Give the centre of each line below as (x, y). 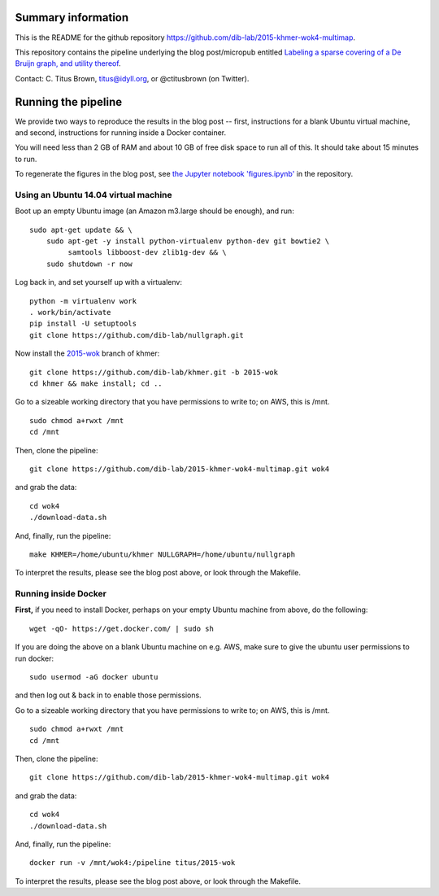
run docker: (35, 658)
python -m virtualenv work (83, 301)
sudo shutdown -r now (89, 264)
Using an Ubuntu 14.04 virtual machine (93, 194)
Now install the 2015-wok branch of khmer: (87, 353)
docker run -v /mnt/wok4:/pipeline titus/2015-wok (133, 863)
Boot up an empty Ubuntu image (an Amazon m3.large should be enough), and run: (154, 211)
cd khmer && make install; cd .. (96, 383)
